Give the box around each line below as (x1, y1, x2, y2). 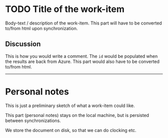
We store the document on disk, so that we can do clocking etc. (5, 127, 136, 133)
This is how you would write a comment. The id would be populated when (5, 53, 158, 59)
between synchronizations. (5, 117, 61, 123)
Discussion (5, 40, 41, 48)
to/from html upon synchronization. (5, 25, 78, 31)
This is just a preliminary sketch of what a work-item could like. (5, 102, 135, 108)
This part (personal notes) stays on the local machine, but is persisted (5, 112, 149, 118)
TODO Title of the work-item (5, 3, 125, 15)
